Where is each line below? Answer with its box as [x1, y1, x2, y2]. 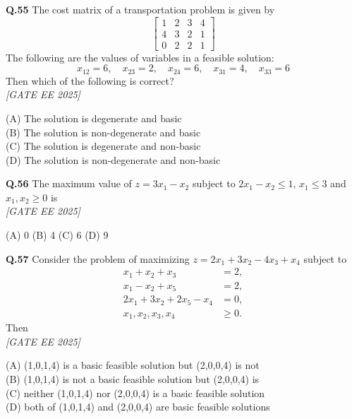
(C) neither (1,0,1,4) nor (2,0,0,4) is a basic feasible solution [6, 385, 265, 400]
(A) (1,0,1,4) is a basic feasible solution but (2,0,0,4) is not [6, 358, 260, 372]
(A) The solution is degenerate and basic [6, 110, 182, 125]
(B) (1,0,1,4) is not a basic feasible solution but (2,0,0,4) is [6, 371, 260, 386]
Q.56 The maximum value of [6, 176, 132, 191]
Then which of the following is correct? [6, 73, 174, 88]
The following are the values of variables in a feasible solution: [6, 49, 274, 64]
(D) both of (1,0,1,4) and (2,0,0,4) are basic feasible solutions [6, 399, 270, 414]
